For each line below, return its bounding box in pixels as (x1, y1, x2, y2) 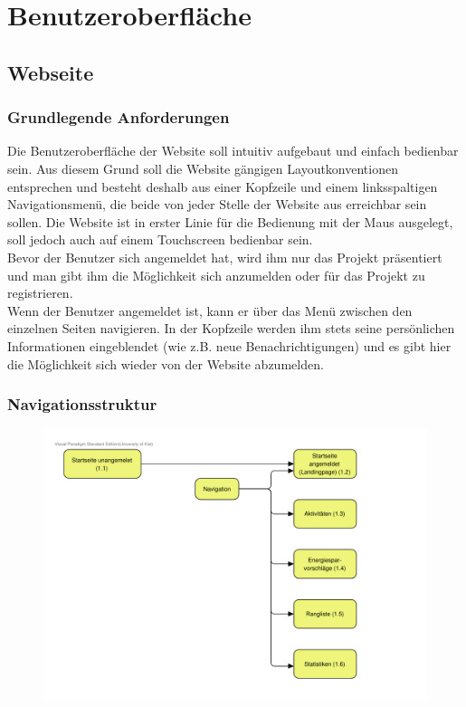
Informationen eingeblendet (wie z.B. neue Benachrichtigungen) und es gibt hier (7, 336, 452, 355)
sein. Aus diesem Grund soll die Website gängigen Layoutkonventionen (7, 158, 398, 177)
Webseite (7, 58, 94, 86)
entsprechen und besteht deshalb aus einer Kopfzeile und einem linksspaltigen (7, 177, 438, 196)
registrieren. (7, 283, 73, 302)
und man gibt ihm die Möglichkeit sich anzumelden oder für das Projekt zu (7, 265, 425, 284)
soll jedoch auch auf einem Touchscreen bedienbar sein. (7, 230, 313, 249)
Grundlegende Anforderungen (7, 106, 230, 129)
